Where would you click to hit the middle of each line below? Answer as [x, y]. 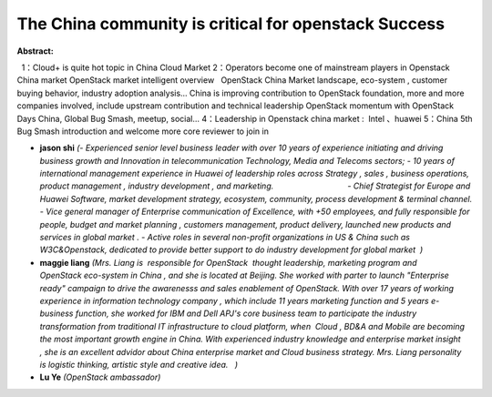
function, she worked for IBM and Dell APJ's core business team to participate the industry [246, 313]
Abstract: [35, 51]
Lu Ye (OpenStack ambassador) [100, 377]
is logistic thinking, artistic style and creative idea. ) [139, 364]
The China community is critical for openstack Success [231, 24]
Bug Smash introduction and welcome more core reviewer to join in [143, 131]
